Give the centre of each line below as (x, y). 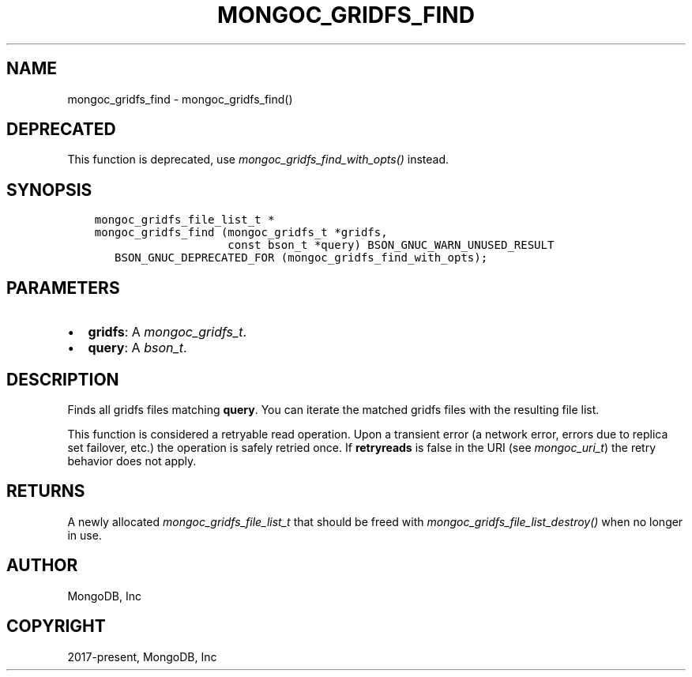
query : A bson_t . (137, 348)
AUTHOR (42, 566)
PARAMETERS (63, 288)
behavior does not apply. (132, 461)
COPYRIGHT (56, 626)
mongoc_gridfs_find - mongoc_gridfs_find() (180, 99)
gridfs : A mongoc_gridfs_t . (167, 332)
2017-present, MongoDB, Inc (142, 656)
